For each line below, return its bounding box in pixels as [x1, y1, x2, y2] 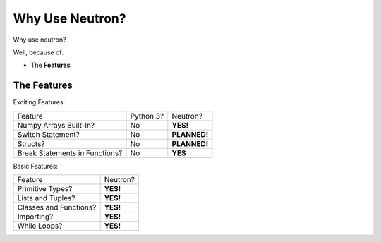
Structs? [17, 138, 45, 148]
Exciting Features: [13, 98, 66, 107]
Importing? [17, 212, 54, 222]
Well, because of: [13, 48, 64, 56]
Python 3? [130, 111, 164, 121]
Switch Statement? [17, 129, 80, 139]
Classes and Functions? [17, 202, 97, 212]
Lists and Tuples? [17, 193, 75, 203]
